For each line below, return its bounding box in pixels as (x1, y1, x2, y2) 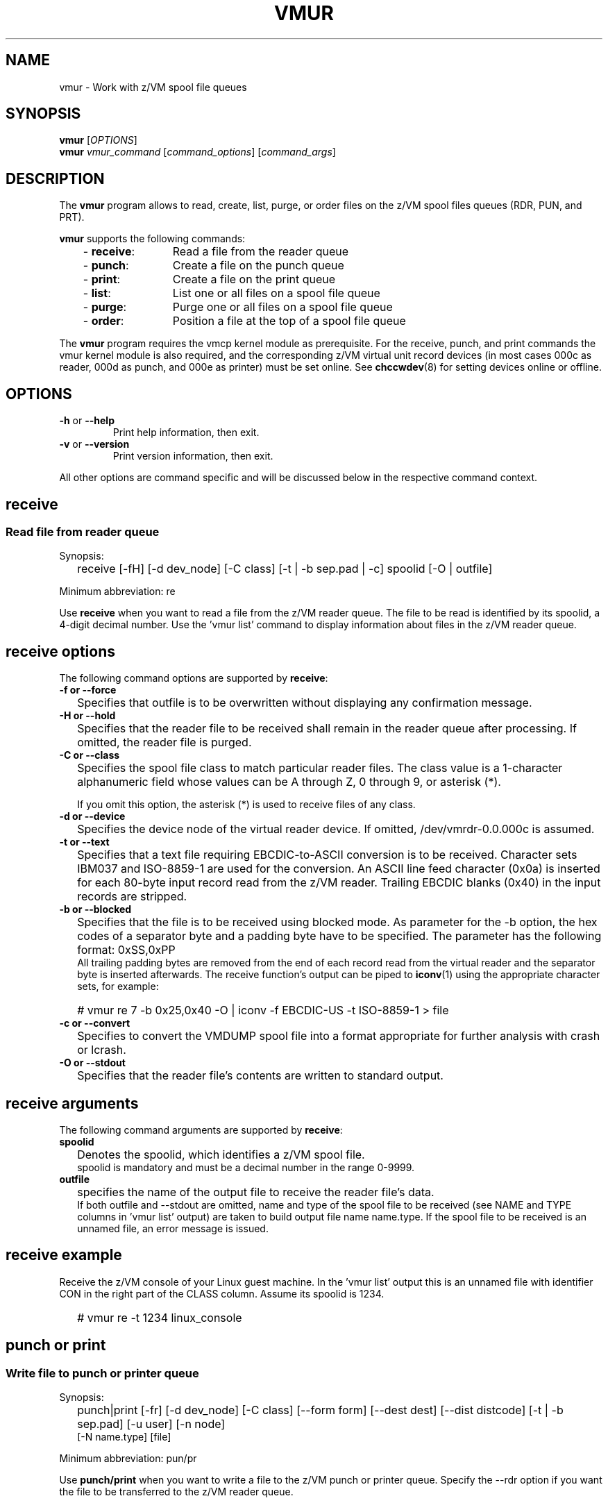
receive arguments (6, 1094, 139, 1112)
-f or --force (59, 684, 117, 696)
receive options (6, 642, 116, 660)
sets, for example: (77, 980, 159, 993)
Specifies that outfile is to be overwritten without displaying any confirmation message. (77, 696, 532, 710)
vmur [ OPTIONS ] (59, 134, 137, 146)
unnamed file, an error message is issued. (77, 1223, 269, 1235)
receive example (6, 1246, 122, 1264)
